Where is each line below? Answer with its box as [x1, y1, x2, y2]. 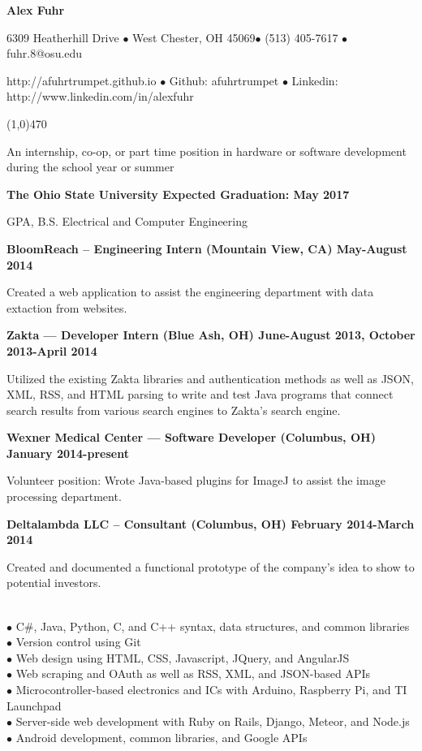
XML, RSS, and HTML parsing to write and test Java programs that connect [6, 386, 394, 403]
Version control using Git [15, 633, 141, 650]
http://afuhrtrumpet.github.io [6, 71, 157, 88]
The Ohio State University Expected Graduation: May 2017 [6, 185, 350, 202]
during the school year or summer [6, 158, 174, 175]
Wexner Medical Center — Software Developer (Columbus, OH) [6, 429, 376, 446]
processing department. [6, 488, 122, 505]
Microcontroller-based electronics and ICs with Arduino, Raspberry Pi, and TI [15, 681, 407, 697]
